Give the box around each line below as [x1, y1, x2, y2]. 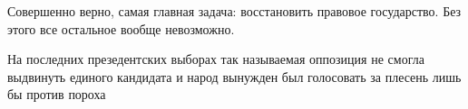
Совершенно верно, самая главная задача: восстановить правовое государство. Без [7, 2, 462, 20]
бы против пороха [7, 85, 106, 104]
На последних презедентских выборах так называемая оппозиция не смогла [7, 50, 424, 68]
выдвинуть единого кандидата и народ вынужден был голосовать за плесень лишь [7, 67, 462, 86]
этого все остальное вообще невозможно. [7, 19, 235, 38]
